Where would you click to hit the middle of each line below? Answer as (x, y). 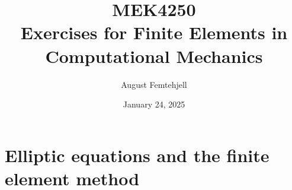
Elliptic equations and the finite (137, 155)
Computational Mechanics (154, 56)
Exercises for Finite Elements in (154, 32)
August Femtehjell (154, 84)
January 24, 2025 (154, 104)
